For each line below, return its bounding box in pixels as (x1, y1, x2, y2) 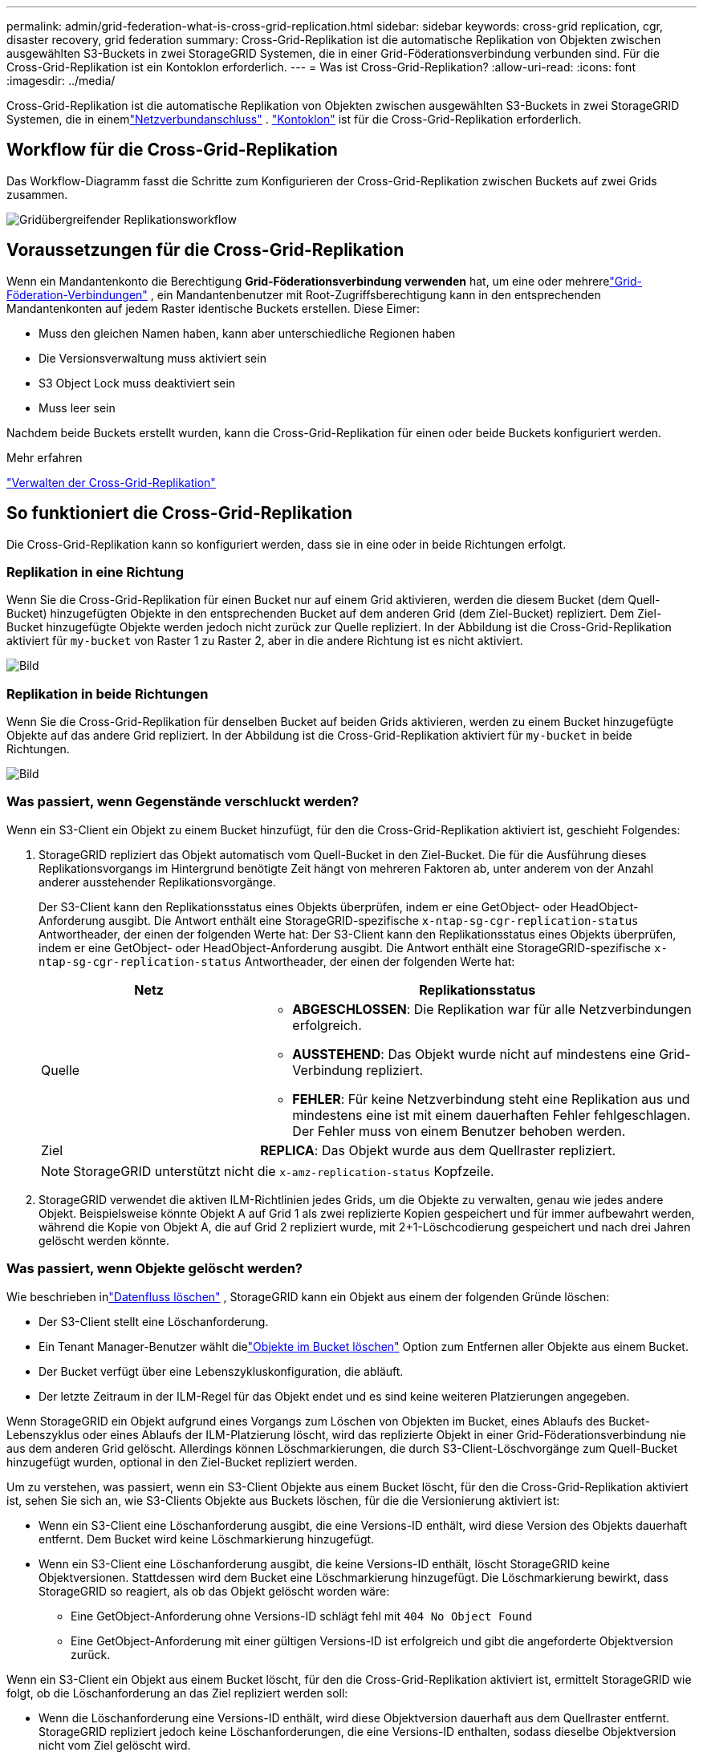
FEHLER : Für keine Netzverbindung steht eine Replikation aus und (292, 1090, 690, 1107)
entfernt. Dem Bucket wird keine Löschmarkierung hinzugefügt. (39, 1531, 375, 1546)
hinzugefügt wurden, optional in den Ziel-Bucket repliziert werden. (6, 1454, 358, 1469)
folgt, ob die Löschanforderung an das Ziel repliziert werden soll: (6, 1685, 348, 1700)
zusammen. (6, 187, 68, 201)
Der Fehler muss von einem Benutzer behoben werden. (292, 1122, 626, 1139)
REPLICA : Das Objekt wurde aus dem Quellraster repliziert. (260, 1142, 616, 1158)
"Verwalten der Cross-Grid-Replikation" (6, 475, 216, 489)
